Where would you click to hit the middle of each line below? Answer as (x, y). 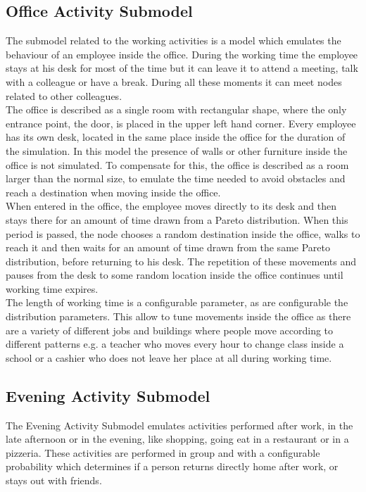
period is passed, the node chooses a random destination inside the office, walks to (183, 233)
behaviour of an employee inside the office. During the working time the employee (182, 54)
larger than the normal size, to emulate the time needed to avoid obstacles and (176, 178)
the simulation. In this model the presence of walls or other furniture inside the (177, 150)
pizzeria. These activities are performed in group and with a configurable (163, 452)
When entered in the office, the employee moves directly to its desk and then (171, 206)
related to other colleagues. (64, 95)
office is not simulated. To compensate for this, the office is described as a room (177, 164)
